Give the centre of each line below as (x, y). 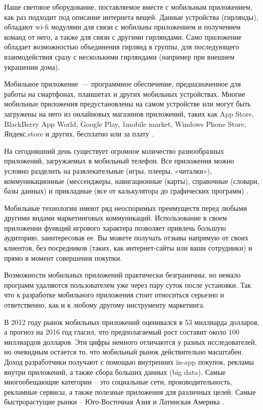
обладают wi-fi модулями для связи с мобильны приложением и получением (122, 27)
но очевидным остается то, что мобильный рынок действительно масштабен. (124, 352)
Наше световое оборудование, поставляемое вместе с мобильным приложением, (128, 7)
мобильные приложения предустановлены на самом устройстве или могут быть (127, 104)
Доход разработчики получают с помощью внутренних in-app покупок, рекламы (129, 362)
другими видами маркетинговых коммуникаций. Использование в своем (116, 218)
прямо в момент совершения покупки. (63, 257)
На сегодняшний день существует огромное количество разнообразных (114, 151)
